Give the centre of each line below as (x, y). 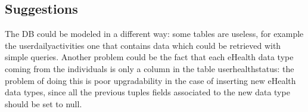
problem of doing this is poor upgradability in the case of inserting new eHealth (150, 80)
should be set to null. (43, 103)
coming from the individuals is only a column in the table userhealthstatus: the (150, 68)
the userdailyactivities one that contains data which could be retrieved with (143, 45)
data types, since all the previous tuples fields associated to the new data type (147, 92)
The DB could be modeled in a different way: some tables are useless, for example (154, 34)
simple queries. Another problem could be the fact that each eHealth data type (149, 57)
